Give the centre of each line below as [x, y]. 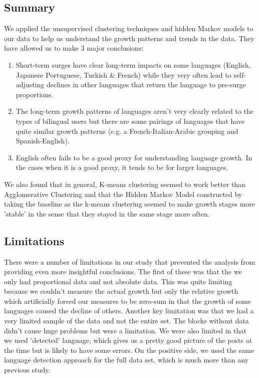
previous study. [27, 370]
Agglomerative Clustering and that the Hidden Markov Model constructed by [123, 194]
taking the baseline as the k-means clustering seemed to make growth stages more [130, 204]
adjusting [30, 84]
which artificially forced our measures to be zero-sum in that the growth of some [127, 301]
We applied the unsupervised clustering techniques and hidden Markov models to [129, 28]
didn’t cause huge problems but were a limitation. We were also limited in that [125, 330]
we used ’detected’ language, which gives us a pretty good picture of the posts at [128, 340]
